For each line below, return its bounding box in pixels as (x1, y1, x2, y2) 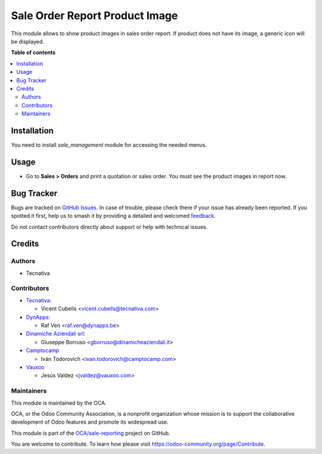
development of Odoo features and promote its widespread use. (11, 418, 169, 426)
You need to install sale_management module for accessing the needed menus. (11, 141, 207, 149)
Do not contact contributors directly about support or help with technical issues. (11, 223, 208, 230)
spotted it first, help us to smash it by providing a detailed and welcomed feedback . (11, 212, 216, 220)
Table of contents (11, 49, 56, 56)
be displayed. (11, 38, 45, 45)
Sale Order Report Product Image (11, 9, 178, 22)
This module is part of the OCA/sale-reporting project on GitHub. (11, 430, 171, 437)
